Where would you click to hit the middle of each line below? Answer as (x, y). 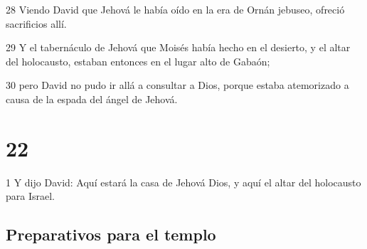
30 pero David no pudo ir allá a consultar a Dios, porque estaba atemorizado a (177, 85)
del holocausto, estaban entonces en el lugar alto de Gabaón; (138, 61)
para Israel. (30, 196)
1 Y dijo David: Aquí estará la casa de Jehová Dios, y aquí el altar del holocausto (183, 182)
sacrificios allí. (36, 23)
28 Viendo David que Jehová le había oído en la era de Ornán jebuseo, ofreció (175, 9)
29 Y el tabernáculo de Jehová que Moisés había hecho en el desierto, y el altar (178, 47)
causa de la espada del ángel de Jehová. (92, 99)
